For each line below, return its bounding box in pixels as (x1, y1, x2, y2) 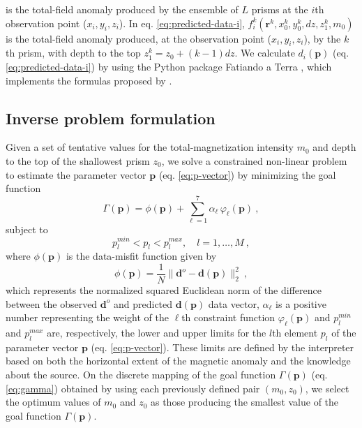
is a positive (276, 296, 326, 311)
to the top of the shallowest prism (6, 153, 150, 168)
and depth (312, 140, 356, 154)
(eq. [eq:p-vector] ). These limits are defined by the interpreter (91, 339, 354, 354)
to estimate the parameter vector (6, 167, 146, 182)
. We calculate (234, 45, 295, 60)
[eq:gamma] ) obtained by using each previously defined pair (6, 381, 260, 395)
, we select (305, 381, 349, 395)
